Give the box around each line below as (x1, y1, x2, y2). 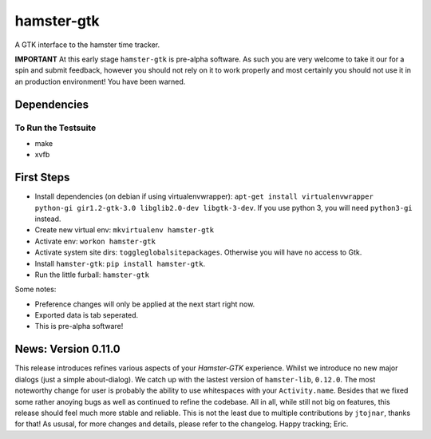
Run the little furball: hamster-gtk (34, 270, 149, 279)
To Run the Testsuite (14, 122, 97, 133)
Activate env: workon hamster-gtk (34, 236, 156, 246)
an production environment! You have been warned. (14, 77, 186, 86)
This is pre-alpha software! (34, 322, 124, 331)
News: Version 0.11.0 (14, 342, 121, 356)
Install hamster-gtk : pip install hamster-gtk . (34, 259, 206, 268)
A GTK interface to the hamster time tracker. (14, 40, 160, 49)
